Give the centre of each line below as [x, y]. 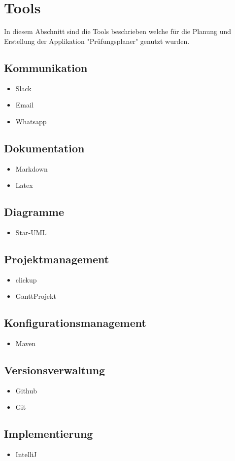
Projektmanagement [57, 259]
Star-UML [31, 232]
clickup [26, 279]
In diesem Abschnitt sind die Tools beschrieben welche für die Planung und [118, 31]
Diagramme [34, 212]
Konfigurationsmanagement [75, 323]
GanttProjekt [36, 296]
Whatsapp [31, 121]
